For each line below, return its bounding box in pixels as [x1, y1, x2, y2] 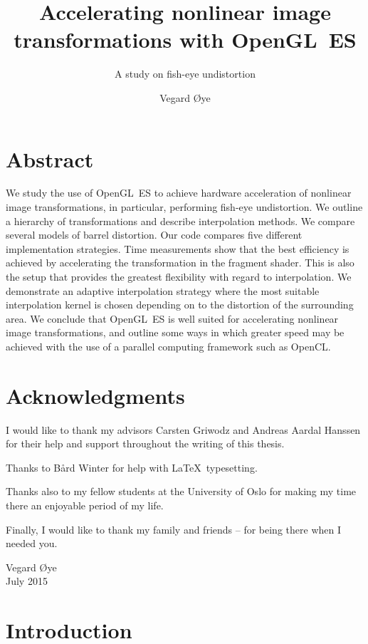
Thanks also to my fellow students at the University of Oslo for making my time [6, 484, 357, 499]
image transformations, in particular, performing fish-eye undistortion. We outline [6, 199, 363, 214]
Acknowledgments [6, 380, 185, 410]
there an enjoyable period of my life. [6, 498, 164, 513]
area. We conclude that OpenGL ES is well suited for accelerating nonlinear [6, 311, 339, 326]
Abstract [6, 144, 94, 173]
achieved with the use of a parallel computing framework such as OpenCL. [6, 338, 331, 353]
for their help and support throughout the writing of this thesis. [6, 436, 285, 451]
